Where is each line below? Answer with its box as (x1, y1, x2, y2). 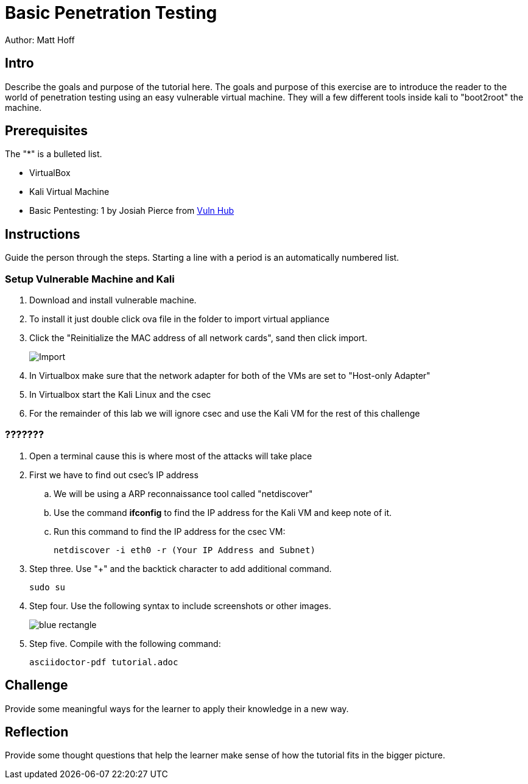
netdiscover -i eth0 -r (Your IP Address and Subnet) (54, 545, 315, 555)
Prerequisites (5, 123, 88, 139)
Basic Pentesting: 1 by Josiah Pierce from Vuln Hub (29, 205, 234, 216)
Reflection (5, 724, 69, 740)
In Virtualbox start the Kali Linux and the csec (29, 389, 211, 400)
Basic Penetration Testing (5, 2, 217, 23)
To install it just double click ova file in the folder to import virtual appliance (29, 314, 329, 325)
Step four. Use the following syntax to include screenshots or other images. (29, 600, 331, 611)
